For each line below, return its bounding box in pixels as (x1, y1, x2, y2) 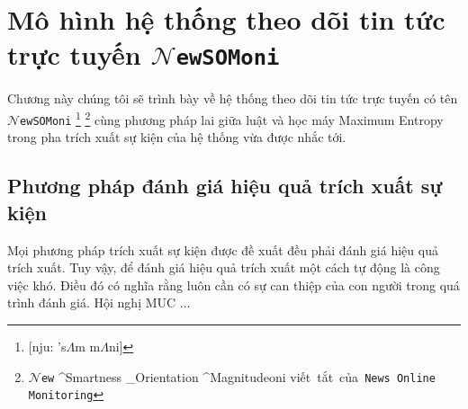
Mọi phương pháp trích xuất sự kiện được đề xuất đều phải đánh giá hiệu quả (7, 240, 438, 259)
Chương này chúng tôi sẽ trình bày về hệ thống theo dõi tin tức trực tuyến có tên (7, 89, 458, 108)
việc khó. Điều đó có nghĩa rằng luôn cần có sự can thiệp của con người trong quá (7, 275, 460, 294)
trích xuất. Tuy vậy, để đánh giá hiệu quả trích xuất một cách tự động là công (7, 258, 440, 277)
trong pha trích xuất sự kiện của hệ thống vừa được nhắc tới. (7, 128, 346, 147)
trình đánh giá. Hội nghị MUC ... (7, 293, 191, 312)
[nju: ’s (28, 336, 67, 355)
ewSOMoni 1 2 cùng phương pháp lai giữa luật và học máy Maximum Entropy (20, 108, 444, 129)
